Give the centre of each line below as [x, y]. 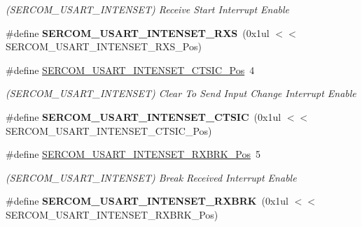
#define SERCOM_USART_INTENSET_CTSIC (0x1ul [144, 116]
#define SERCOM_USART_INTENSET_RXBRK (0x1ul [147, 201]
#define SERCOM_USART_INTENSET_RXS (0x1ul [138, 32]
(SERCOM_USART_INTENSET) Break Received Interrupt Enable [151, 177]
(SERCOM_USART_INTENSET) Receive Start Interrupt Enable [148, 9]
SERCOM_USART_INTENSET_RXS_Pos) [104, 46]
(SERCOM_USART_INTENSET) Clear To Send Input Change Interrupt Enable [181, 93]
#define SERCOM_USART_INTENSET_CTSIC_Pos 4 [130, 69]
